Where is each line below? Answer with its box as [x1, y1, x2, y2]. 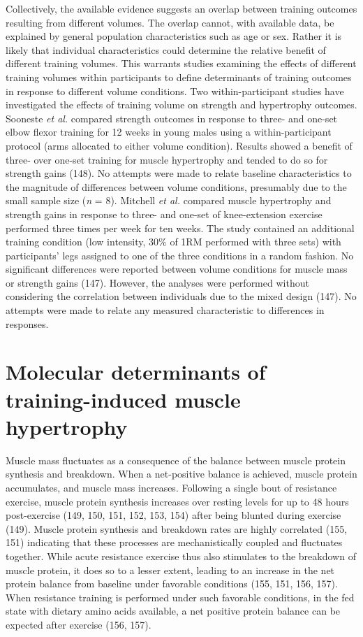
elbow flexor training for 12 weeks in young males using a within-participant [6, 124, 332, 139]
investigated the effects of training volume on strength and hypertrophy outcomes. [6, 97, 357, 112]
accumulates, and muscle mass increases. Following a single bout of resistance [6, 480, 337, 494]
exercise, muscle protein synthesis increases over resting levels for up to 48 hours [6, 494, 349, 508]
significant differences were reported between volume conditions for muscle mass [6, 262, 348, 276]
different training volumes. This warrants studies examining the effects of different [6, 56, 357, 71]
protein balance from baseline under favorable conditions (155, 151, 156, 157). [6, 576, 338, 591]
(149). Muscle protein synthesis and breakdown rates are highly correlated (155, [6, 521, 348, 536]
